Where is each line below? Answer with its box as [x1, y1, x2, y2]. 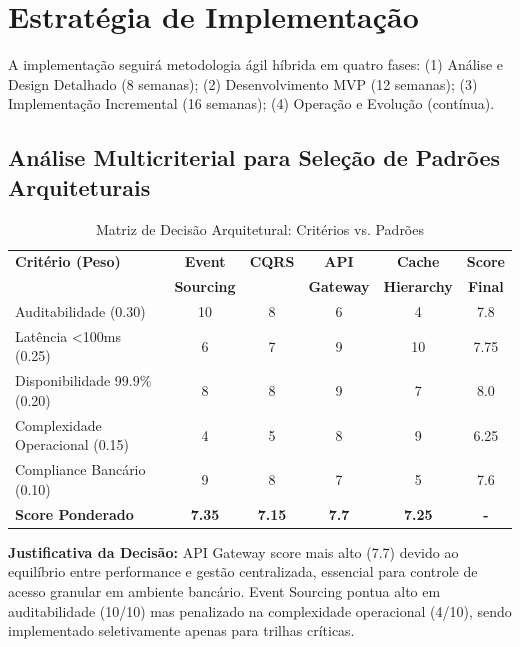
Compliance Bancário [15, 459, 146, 480]
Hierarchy [383, 276, 453, 297]
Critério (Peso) [15, 251, 121, 272]
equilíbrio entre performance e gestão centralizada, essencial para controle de [8, 561, 478, 582]
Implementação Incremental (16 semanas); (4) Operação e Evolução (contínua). [8, 93, 495, 114]
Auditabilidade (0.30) [15, 301, 146, 322]
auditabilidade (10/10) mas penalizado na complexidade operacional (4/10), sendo [8, 600, 512, 621]
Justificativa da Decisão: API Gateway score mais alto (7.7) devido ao [8, 541, 459, 562]
